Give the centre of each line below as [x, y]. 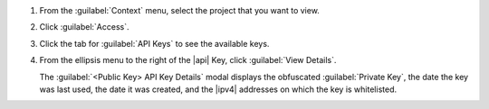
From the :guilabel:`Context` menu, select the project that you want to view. [180, 10]
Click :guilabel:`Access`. [84, 27]
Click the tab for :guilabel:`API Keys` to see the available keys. [154, 43]
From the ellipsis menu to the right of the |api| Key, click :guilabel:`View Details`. [188, 60]
